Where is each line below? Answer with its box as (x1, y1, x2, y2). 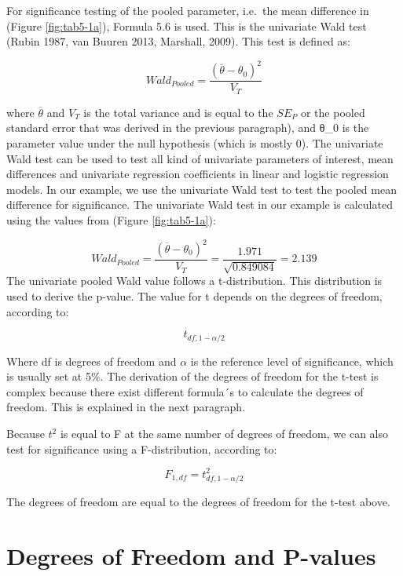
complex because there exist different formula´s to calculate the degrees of (6, 383, 364, 399)
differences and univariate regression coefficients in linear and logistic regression (6, 166, 389, 182)
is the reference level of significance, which (190, 352, 394, 369)
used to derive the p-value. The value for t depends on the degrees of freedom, (6, 288, 383, 304)
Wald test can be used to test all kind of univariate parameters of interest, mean (6, 150, 394, 166)
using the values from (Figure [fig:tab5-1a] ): (6, 211, 216, 228)
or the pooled (300, 104, 365, 120)
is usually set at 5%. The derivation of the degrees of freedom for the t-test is (6, 368, 379, 385)
